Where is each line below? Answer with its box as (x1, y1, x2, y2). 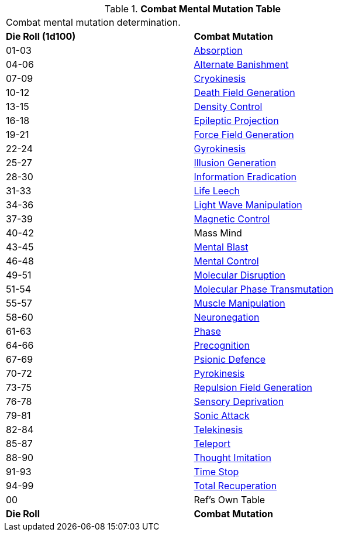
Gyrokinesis (194, 143, 246, 154)
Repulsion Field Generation (194, 382, 312, 393)
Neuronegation (194, 311, 260, 323)
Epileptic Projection (194, 115, 279, 126)
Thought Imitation (194, 452, 271, 463)
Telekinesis (194, 424, 243, 435)
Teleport (194, 438, 231, 449)
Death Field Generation (194, 87, 295, 98)
